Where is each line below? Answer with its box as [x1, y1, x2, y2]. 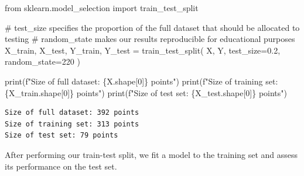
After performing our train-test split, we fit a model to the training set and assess [5, 148, 298, 160]
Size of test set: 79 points [5, 131, 118, 140]
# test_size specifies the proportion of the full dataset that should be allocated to [5, 21, 300, 33]
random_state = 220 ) [5, 55, 80, 68]
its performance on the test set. [5, 160, 117, 172]
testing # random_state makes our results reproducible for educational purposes [5, 33, 295, 45]
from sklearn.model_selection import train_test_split [5, 2, 199, 13]
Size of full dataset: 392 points [5, 108, 139, 117]
